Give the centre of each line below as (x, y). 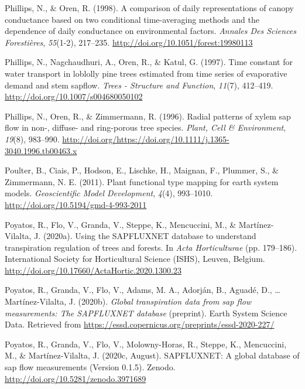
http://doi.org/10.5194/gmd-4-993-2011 (76, 204)
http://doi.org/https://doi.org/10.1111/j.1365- (146, 139)
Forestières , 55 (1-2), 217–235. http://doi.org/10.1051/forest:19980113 (129, 42)
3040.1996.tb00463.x (41, 150)
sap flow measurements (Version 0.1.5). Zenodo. (90, 367)
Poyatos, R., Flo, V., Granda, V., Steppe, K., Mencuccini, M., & (121, 224)
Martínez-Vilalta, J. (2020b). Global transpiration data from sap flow (128, 301)
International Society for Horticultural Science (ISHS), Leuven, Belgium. (135, 259)
